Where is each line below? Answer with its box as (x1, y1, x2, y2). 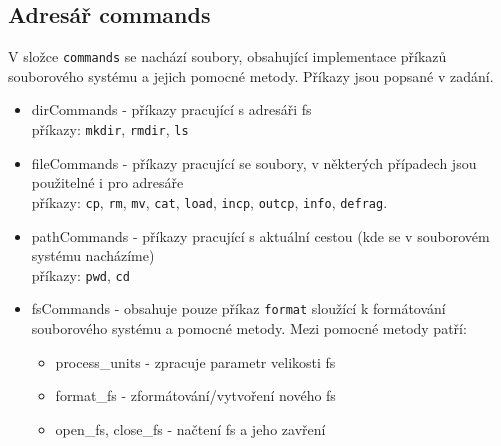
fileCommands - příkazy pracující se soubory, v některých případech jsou (31, 152, 477, 173)
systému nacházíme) (31, 245, 155, 266)
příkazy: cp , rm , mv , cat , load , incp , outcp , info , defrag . (31, 191, 388, 212)
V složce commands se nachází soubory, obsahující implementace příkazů (8, 46, 447, 67)
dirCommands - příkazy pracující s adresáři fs (31, 99, 312, 120)
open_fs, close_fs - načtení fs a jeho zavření (55, 418, 326, 439)
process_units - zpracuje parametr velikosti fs (55, 351, 336, 372)
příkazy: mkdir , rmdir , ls (31, 119, 189, 140)
